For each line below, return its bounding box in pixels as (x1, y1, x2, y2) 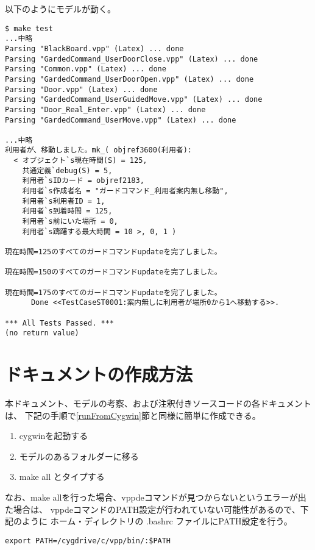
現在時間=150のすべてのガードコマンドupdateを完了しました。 (5, 268, 222, 277)
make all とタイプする (19, 470, 105, 483)
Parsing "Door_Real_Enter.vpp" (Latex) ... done (5, 105, 206, 114)
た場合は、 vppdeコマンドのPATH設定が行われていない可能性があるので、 (5, 502, 300, 515)
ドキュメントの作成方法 (5, 362, 193, 387)
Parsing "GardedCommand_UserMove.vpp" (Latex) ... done (5, 115, 236, 124)
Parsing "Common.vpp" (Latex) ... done (5, 65, 166, 74)
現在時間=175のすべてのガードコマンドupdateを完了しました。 (5, 288, 222, 297)
